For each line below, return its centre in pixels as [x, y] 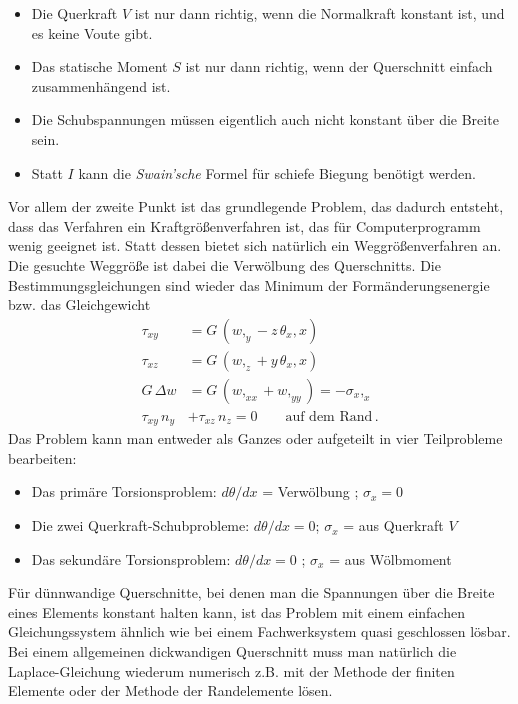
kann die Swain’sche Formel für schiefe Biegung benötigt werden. [277, 172]
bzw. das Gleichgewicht [79, 304]
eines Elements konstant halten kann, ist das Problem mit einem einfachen [236, 611]
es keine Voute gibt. [92, 32]
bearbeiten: [42, 457]
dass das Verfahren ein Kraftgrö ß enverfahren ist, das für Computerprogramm [244, 225]
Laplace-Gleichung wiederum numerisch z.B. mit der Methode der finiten [231, 670]
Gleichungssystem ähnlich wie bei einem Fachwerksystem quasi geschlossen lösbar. [259, 631]
